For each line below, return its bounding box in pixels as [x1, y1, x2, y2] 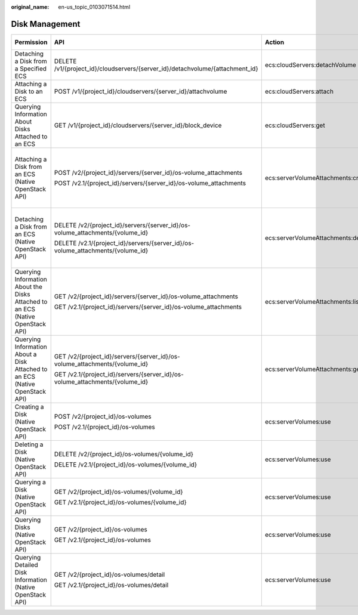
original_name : [11, 4, 50, 10]
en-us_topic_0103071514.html [58, 4, 131, 10]
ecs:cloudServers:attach [264, 87, 334, 95]
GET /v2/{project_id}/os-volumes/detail [54, 570, 165, 579]
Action [264, 38, 285, 46]
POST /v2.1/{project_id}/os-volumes [54, 422, 155, 431]
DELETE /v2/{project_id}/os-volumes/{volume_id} [54, 450, 194, 458]
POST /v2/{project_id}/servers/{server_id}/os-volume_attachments [54, 168, 243, 177]
